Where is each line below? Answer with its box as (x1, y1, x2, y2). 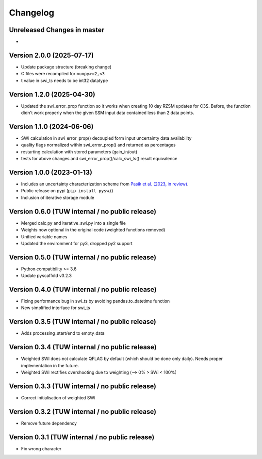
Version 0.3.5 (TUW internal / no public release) (9, 318, 156, 326)
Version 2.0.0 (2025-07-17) (9, 51, 94, 59)
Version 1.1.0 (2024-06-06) (9, 122, 94, 131)
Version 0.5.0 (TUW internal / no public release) (9, 253, 157, 262)
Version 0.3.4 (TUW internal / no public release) (9, 343, 157, 351)
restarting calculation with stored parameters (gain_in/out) (21, 148, 138, 155)
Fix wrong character (21, 445, 62, 451)
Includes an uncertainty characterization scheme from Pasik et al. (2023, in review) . (21, 181, 189, 187)
